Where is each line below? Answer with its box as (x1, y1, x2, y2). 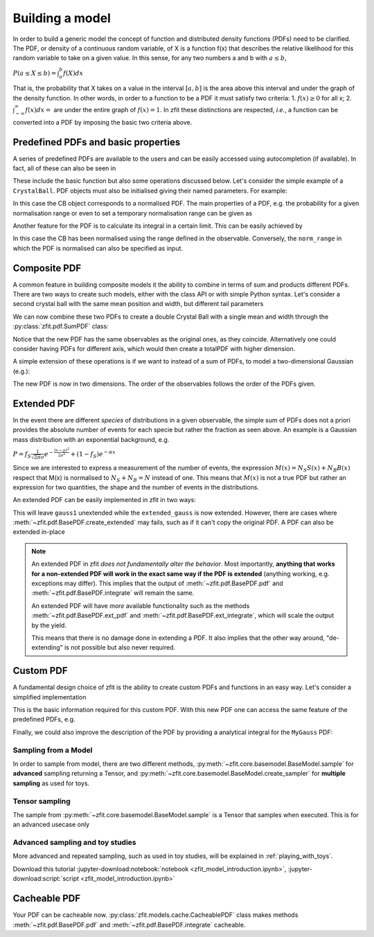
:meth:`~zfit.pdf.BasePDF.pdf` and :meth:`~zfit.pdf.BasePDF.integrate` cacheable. (12, 920, 246, 929)
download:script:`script (12, 875, 80, 883)
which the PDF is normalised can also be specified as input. (12, 244, 184, 252)
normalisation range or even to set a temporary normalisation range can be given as (12, 208, 253, 217)
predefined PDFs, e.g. (12, 715, 75, 724)
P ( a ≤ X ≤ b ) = (12, 69, 57, 77)
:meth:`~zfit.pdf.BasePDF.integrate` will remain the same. (31, 589, 195, 597)
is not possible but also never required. (64, 643, 176, 652)
